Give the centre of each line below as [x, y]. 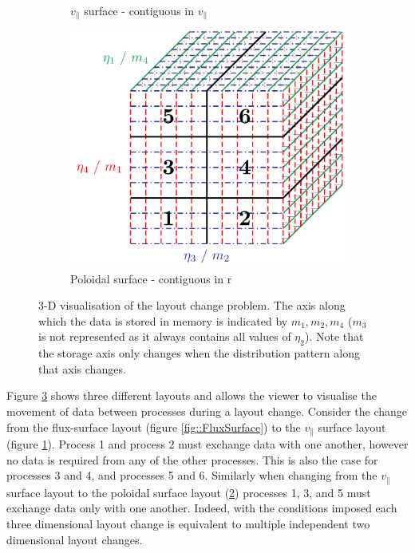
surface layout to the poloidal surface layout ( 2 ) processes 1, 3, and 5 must [189, 492]
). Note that [334, 336]
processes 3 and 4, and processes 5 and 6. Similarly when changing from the [192, 475]
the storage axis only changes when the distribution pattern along [199, 353]
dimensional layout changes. [75, 539]
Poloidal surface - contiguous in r [151, 278]
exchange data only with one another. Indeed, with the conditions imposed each [202, 508]
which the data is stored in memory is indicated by [163, 320]
